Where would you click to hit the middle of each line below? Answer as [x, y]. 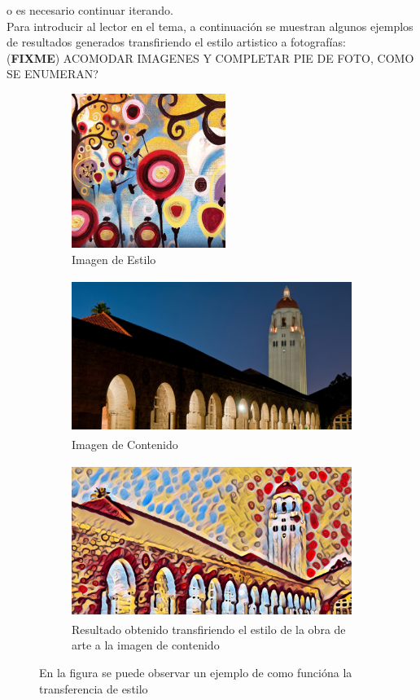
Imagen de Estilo [114, 259]
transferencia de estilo [94, 688]
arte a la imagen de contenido [146, 645]
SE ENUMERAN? [52, 74]
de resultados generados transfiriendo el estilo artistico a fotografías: [176, 42]
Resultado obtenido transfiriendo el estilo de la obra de [209, 629]
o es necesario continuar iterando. [90, 10]
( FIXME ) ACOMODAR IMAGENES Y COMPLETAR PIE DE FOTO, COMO [210, 57]
